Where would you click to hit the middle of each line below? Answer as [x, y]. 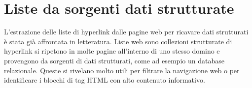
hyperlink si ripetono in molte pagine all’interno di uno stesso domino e [112, 51]
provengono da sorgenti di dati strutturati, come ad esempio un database [114, 60]
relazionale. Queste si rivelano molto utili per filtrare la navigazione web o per [122, 70]
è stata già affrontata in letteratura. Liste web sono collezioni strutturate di [118, 41]
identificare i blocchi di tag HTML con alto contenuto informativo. [105, 80]
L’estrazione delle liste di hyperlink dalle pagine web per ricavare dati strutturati [126, 32]
